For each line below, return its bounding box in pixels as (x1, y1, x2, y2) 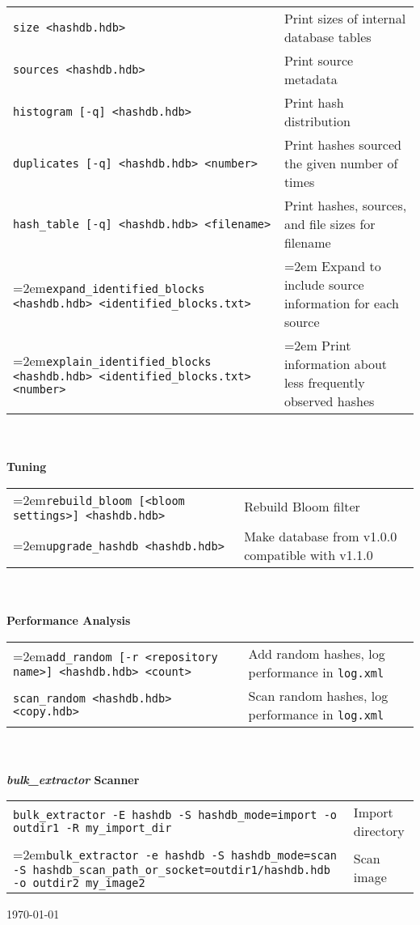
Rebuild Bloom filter (244, 496, 360, 516)
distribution (283, 112, 351, 130)
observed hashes (283, 392, 375, 410)
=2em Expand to (283, 257, 381, 275)
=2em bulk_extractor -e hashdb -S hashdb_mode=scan (13, 845, 337, 864)
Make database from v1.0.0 (244, 526, 397, 545)
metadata (283, 70, 338, 88)
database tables (283, 28, 372, 46)
